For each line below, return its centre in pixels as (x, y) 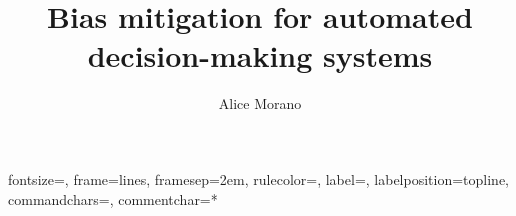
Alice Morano (260, 103)
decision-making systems (260, 55)
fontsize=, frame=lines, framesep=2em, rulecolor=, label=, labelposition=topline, (259, 178)
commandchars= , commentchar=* (113, 198)
